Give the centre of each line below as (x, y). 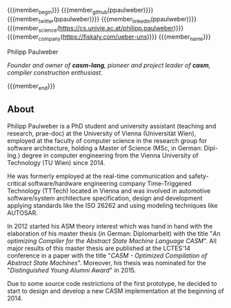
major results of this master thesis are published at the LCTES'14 (99, 248)
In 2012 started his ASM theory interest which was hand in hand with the (110, 226)
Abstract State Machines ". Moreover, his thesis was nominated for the (107, 262)
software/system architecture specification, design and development (105, 198)
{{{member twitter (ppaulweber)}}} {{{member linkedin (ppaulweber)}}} (102, 20)
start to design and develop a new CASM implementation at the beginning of (115, 291)
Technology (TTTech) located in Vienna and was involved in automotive (109, 191)
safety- (199, 176)
